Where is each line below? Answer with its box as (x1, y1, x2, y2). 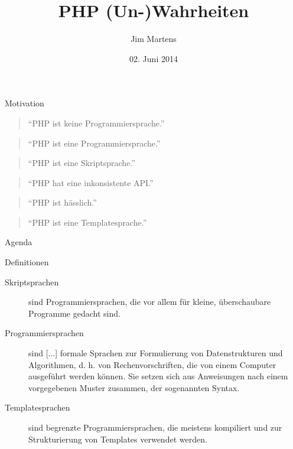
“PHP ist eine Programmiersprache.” (28, 136, 161, 149)
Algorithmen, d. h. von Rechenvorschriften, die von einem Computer (28, 358, 276, 370)
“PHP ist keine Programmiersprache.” (28, 116, 165, 129)
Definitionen (5, 256, 49, 268)
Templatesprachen (5, 401, 70, 414)
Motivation (5, 97, 44, 109)
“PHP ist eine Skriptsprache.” (28, 157, 135, 169)
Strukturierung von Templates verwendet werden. (28, 432, 207, 445)
